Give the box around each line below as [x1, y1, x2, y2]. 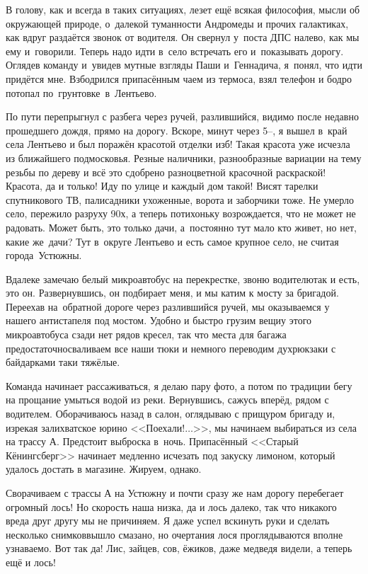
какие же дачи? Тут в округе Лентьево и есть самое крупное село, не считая [6, 234, 339, 248]
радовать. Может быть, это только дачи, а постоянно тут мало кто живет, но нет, [6, 219, 357, 234]
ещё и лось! [6, 554, 56, 569]
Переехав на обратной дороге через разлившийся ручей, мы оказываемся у [6, 299, 330, 314]
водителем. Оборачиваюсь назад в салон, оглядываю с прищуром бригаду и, [6, 406, 335, 421]
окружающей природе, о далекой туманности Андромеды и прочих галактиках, [6, 16, 349, 30]
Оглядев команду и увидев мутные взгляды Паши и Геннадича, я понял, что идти [6, 57, 362, 72]
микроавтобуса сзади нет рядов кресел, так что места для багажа [6, 327, 287, 342]
